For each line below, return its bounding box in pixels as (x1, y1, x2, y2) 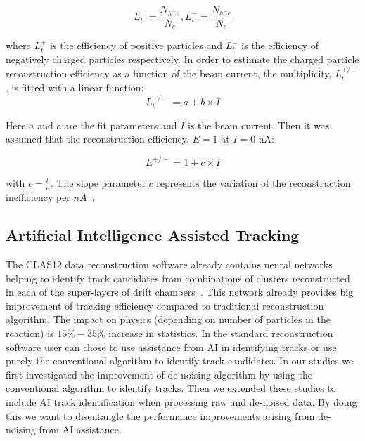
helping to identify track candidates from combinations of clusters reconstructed (6, 270, 350, 285)
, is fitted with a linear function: (6, 79, 144, 94)
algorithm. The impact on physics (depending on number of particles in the (6, 312, 331, 327)
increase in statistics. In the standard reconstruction (108, 325, 333, 340)
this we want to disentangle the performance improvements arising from (6, 408, 315, 423)
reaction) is (6, 325, 54, 340)
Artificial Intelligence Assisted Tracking (6, 224, 300, 246)
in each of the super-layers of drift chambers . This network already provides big (6, 284, 354, 299)
